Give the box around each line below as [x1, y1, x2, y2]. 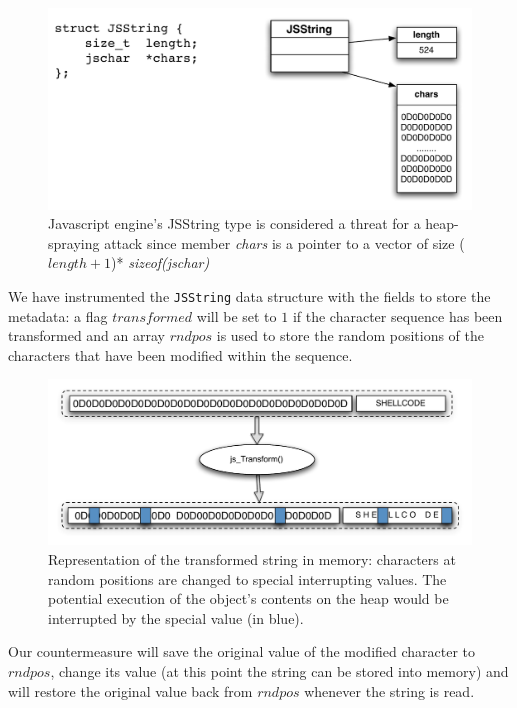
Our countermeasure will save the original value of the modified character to [8, 641, 476, 662]
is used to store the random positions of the [216, 325, 484, 346]
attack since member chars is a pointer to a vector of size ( [104, 232, 465, 253]
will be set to [196, 305, 277, 326]
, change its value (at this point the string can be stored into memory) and [50, 661, 509, 682]
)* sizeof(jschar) [111, 252, 210, 273]
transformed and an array [8, 325, 165, 346]
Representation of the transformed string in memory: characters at [48, 549, 456, 570]
